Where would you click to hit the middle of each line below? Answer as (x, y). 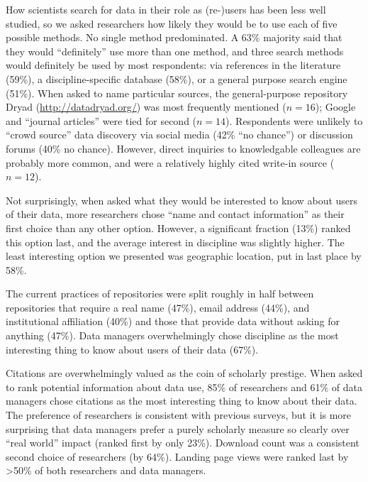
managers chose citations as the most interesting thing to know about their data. (182, 401)
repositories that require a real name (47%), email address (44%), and (158, 307)
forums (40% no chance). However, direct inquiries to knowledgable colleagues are (183, 148)
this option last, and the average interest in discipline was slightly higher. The (175, 242)
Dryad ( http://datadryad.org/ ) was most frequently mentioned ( (146, 107)
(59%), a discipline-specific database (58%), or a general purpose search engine (177, 78)
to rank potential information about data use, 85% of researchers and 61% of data (184, 387)
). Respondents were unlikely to (294, 120)
